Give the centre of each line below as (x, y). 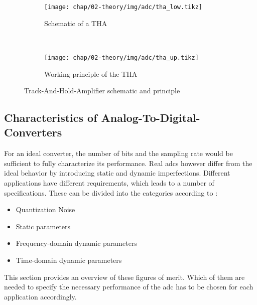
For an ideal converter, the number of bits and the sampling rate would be (118, 153)
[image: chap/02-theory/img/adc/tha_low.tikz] (123, 7)
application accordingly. (40, 296)
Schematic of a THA (76, 23)
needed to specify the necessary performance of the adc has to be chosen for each (129, 287)
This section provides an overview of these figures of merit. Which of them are (124, 277)
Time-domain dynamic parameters (69, 260)
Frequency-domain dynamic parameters (76, 243)
